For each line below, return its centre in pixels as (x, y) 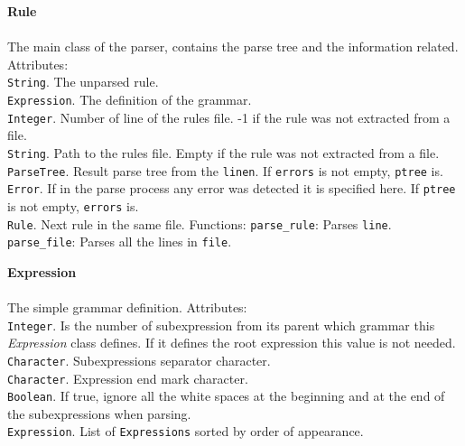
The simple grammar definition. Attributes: (127, 307)
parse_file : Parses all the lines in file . (120, 242)
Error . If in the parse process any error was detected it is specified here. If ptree (232, 188)
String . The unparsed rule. (83, 82)
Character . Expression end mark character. (128, 378)
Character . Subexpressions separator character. (139, 360)
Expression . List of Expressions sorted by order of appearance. (186, 431)
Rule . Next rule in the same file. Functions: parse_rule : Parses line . (200, 223)
